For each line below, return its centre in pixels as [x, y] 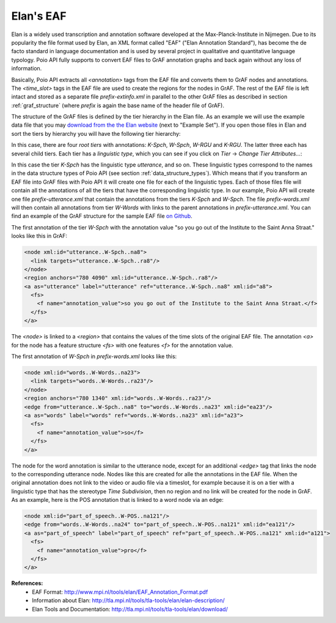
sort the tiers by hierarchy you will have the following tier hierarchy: [96, 133]
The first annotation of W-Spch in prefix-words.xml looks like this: [94, 356]
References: [27, 583]
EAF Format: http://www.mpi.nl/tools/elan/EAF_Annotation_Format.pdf [120, 592]
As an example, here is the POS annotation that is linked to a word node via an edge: [118, 500]
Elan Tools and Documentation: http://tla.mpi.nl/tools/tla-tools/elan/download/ [130, 609]
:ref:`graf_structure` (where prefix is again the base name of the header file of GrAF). [118, 105]
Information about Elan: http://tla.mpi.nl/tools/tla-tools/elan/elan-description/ [129, 600]
